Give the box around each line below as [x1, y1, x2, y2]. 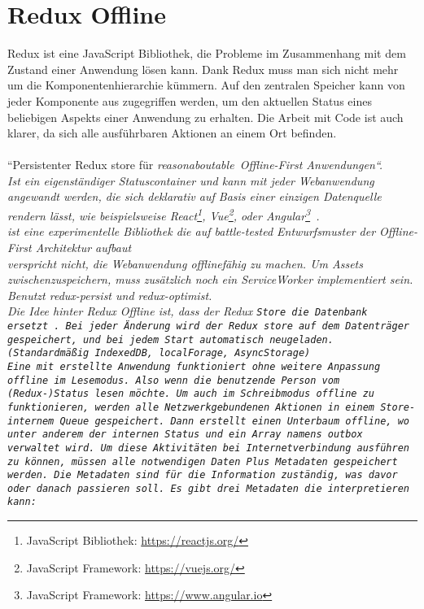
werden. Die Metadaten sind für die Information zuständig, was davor [7, 469, 398, 481]
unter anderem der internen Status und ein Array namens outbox [7, 428, 363, 441]
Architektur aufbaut [35, 238, 132, 255]
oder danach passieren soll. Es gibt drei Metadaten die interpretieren [7, 482, 409, 494]
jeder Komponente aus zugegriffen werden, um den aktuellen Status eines [7, 92, 372, 109]
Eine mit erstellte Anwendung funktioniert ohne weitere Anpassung [7, 360, 381, 372]
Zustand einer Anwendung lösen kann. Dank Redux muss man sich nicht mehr [7, 60, 399, 77]
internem [7, 415, 55, 427]
